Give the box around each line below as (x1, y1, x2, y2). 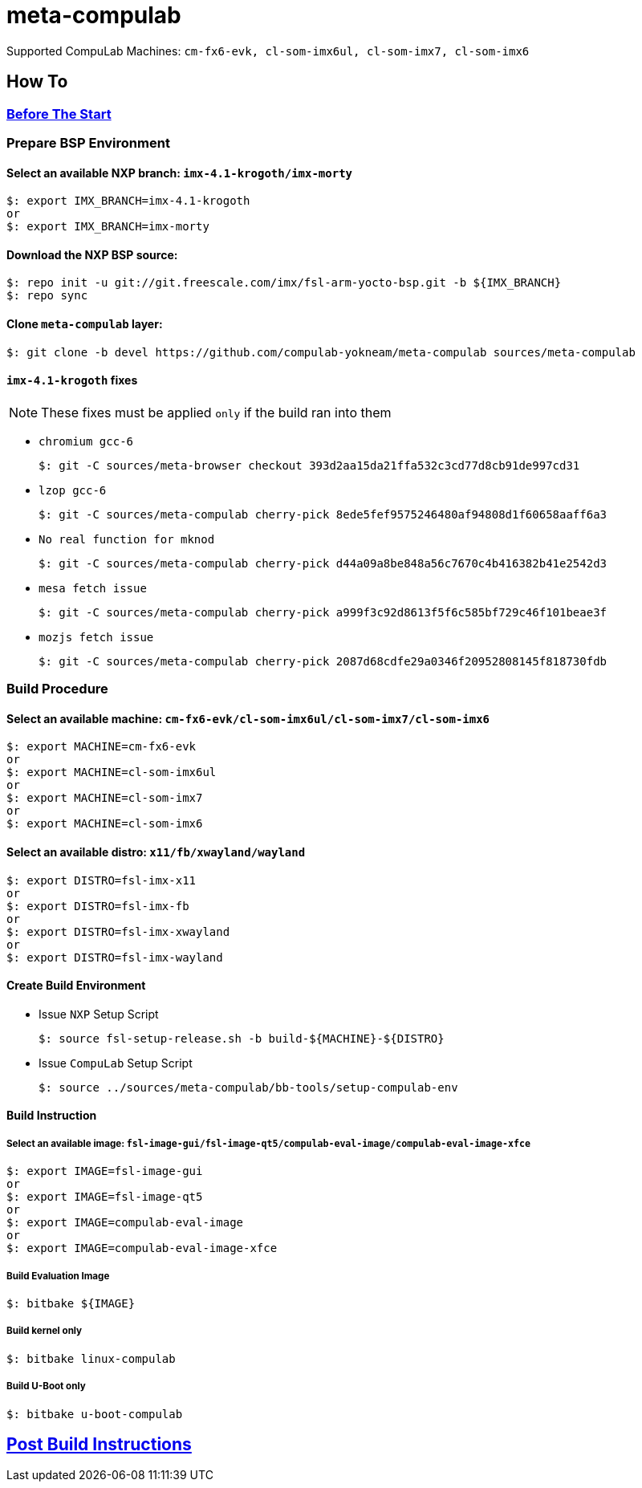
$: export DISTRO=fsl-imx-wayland (6, 950, 223, 964)
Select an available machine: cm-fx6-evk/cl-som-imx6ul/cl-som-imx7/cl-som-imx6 (6, 711, 490, 726)
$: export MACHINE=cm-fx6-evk (6, 740, 197, 754)
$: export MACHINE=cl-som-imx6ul (6, 766, 217, 779)
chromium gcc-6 (39, 434, 134, 448)
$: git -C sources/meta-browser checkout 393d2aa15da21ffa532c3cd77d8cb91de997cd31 (39, 458, 580, 472)
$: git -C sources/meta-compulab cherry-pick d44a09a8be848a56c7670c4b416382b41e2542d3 (39, 556, 607, 570)
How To (6, 71, 68, 92)
